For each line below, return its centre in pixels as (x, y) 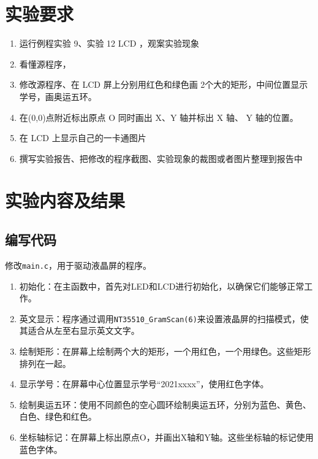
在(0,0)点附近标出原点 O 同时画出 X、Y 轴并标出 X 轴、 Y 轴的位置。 (159, 117)
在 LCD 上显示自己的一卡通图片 (83, 138)
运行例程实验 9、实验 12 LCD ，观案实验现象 (109, 43)
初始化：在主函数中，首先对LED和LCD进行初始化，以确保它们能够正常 (162, 286)
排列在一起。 (45, 363)
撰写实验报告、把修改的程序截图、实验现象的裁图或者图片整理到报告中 (161, 158)
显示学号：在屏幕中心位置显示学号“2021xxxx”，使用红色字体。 (144, 384)
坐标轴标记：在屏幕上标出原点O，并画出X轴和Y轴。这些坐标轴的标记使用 (166, 437)
